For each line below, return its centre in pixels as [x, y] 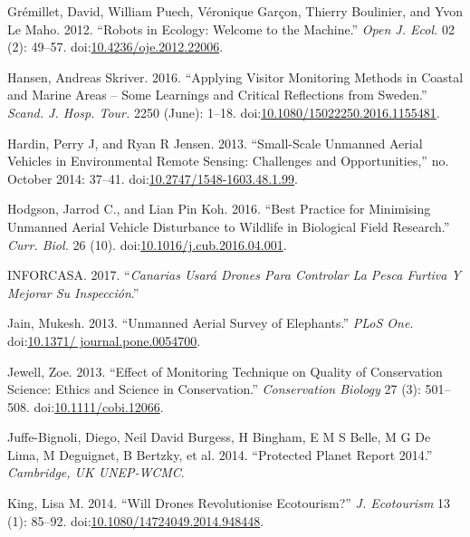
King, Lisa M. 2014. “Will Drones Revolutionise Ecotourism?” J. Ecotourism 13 [229, 503]
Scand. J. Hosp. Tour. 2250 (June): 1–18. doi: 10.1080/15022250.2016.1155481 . [224, 112]
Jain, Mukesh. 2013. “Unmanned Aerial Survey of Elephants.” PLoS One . [211, 323]
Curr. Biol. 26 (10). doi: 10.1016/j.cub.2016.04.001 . [147, 244]
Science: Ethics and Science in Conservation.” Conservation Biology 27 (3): [214, 389]
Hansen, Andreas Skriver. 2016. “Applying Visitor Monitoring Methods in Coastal [235, 77]
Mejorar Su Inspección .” [73, 292]
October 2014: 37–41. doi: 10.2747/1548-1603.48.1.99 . [153, 178]
